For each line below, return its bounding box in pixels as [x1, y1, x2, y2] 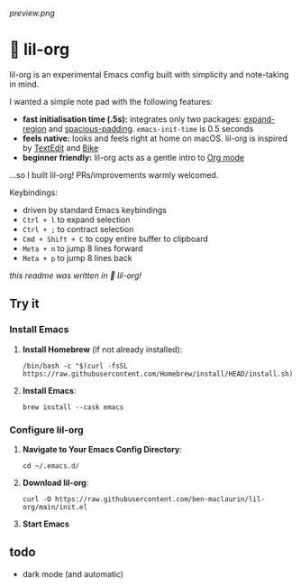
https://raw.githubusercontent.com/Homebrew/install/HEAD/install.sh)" [22, 369, 297, 378]
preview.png [9, 8, 56, 18]
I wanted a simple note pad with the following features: [9, 96, 214, 107]
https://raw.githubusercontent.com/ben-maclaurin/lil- [55, 494, 266, 504]
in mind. [9, 79, 40, 89]
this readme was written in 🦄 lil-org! [9, 270, 142, 281]
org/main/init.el [22, 502, 88, 511]
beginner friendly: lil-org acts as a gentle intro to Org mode [22, 152, 245, 163]
